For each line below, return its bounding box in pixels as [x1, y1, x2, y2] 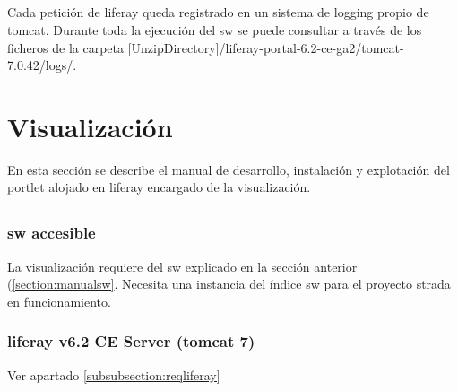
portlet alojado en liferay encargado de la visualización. [7, 178, 311, 196]
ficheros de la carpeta [7, 38, 125, 56]
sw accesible [7, 222, 96, 244]
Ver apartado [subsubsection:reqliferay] [7, 365, 220, 384]
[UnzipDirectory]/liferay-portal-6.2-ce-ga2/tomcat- [127, 38, 404, 56]
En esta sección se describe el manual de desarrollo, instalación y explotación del [7, 160, 450, 178]
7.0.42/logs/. [7, 56, 77, 74]
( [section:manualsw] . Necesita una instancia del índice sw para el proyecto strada [7, 274, 451, 293]
